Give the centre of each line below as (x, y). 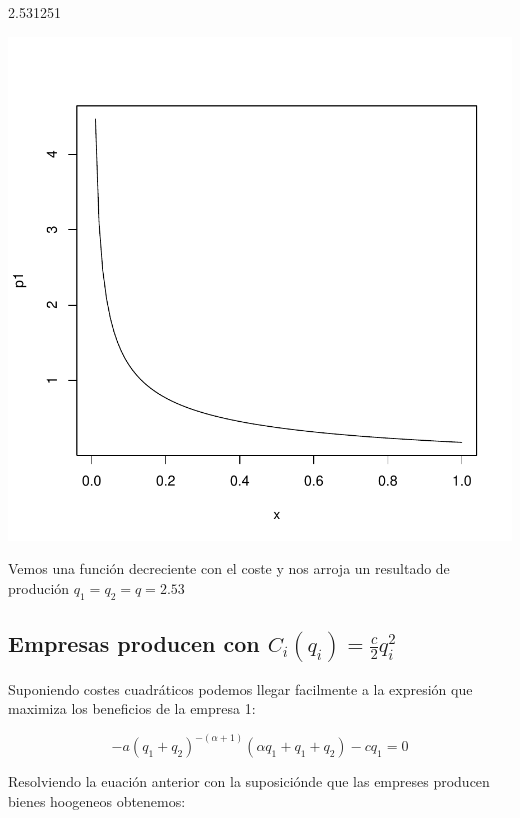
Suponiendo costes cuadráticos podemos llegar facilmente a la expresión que (240, 688)
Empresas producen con (134, 642)
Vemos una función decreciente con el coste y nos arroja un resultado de (229, 568)
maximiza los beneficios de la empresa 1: (132, 708)
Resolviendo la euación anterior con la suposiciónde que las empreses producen (249, 781)
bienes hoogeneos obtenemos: (97, 800)
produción (39, 587)
